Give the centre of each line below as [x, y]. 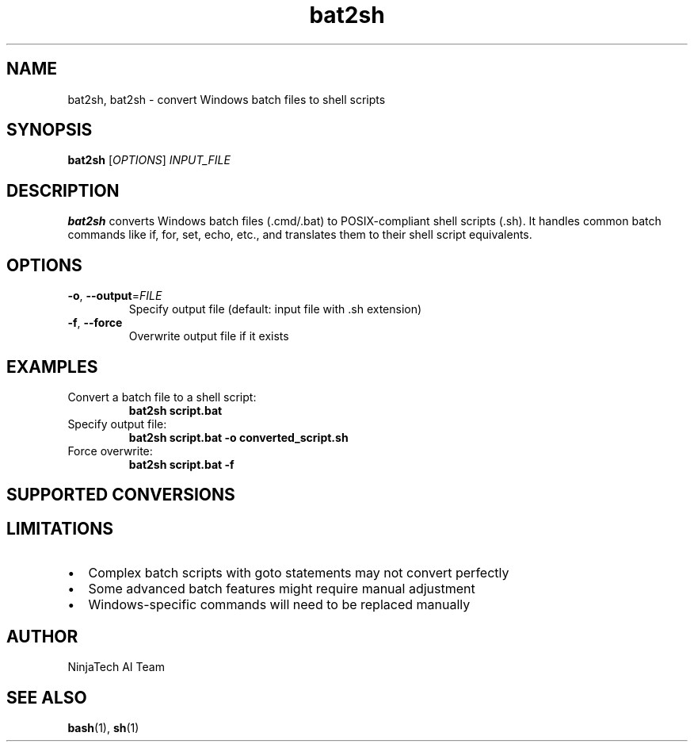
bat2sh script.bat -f [181, 464]
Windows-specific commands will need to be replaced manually [279, 605]
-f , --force [95, 323]
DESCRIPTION [63, 190]
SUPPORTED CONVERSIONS [121, 495]
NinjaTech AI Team [116, 667]
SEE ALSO [47, 697]
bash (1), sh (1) [103, 727]
